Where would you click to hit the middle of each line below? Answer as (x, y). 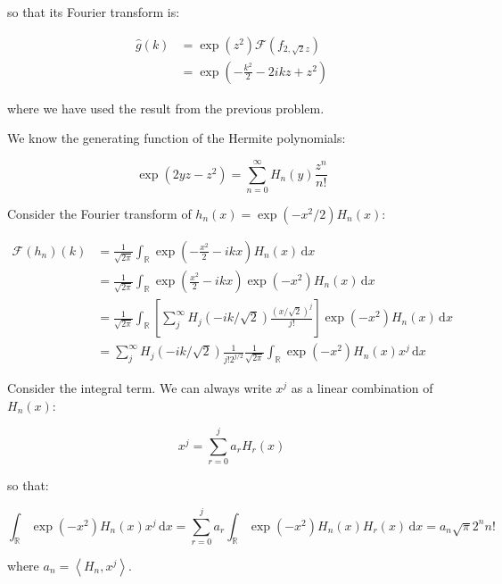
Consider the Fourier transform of (99, 213)
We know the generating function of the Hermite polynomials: (177, 138)
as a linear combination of (362, 387)
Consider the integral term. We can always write (140, 387)
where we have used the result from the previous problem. (166, 108)
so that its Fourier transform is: (94, 12)
